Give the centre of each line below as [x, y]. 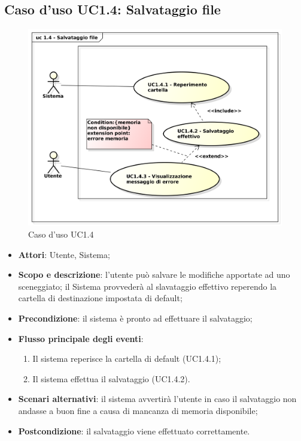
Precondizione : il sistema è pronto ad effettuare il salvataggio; [135, 318]
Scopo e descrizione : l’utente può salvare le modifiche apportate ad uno [154, 274]
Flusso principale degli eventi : [81, 338]
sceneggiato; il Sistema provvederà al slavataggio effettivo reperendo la [148, 286]
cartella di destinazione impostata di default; [100, 298]
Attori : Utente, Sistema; [64, 254]
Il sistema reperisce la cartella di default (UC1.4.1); [127, 358]
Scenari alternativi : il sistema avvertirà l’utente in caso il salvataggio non [157, 399]
